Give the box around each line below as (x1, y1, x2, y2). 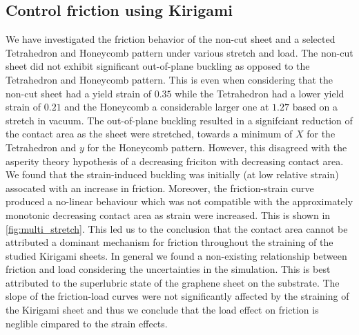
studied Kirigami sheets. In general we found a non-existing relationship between (6, 248, 347, 262)
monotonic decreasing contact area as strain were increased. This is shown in (6, 207, 331, 222)
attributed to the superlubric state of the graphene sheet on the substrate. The (6, 275, 340, 289)
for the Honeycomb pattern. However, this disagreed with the (87, 140, 347, 154)
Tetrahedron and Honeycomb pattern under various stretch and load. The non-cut (6, 45, 353, 59)
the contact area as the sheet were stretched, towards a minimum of (6, 126, 293, 141)
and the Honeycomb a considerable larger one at (64, 99, 269, 114)
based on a (292, 99, 338, 114)
